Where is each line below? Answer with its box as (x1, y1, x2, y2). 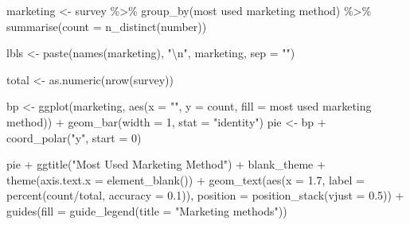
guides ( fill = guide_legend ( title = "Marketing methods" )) (6, 202, 287, 219)
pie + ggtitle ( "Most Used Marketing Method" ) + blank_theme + (6, 156, 326, 173)
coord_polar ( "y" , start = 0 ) (6, 129, 142, 145)
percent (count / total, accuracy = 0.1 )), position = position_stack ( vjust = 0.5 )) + (6, 187, 404, 204)
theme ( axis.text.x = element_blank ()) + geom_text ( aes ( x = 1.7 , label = (6, 171, 365, 188)
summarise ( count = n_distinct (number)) (6, 17, 207, 34)
